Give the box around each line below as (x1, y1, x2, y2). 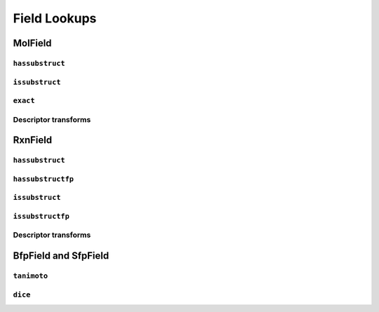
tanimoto (13, 271, 48, 280)
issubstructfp (13, 211, 70, 221)
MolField (13, 37, 52, 49)
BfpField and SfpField (13, 250, 109, 262)
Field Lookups (13, 11, 97, 26)
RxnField (13, 134, 53, 147)
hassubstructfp (13, 174, 74, 184)
